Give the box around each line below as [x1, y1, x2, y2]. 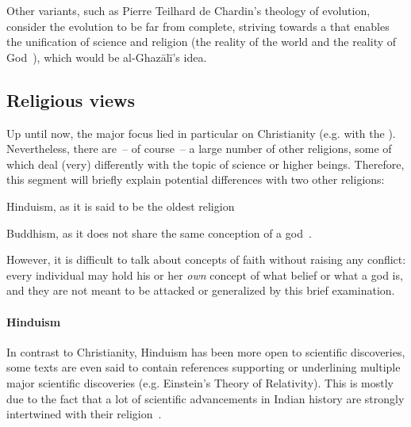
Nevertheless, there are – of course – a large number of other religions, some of [6, 140, 392, 157]
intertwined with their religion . [6, 406, 162, 422]
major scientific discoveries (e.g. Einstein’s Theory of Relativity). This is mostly [6, 374, 394, 391]
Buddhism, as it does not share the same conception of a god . [6, 224, 312, 241]
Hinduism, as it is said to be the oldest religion [6, 197, 235, 214]
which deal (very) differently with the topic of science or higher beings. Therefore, [6, 155, 405, 172]
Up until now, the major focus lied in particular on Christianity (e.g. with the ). [6, 124, 396, 141]
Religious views [6, 87, 135, 112]
